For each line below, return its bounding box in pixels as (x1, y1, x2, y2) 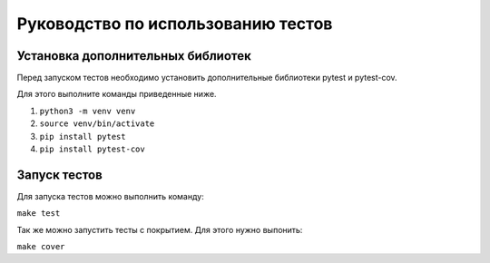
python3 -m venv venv (39, 105, 136, 116)
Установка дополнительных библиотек (16, 48, 251, 63)
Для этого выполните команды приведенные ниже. (16, 89, 217, 100)
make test (16, 209, 61, 219)
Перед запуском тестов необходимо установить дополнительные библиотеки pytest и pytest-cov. (16, 73, 398, 83)
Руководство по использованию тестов (16, 14, 333, 34)
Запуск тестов (16, 167, 103, 182)
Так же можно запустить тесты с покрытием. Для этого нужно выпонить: (16, 224, 303, 235)
